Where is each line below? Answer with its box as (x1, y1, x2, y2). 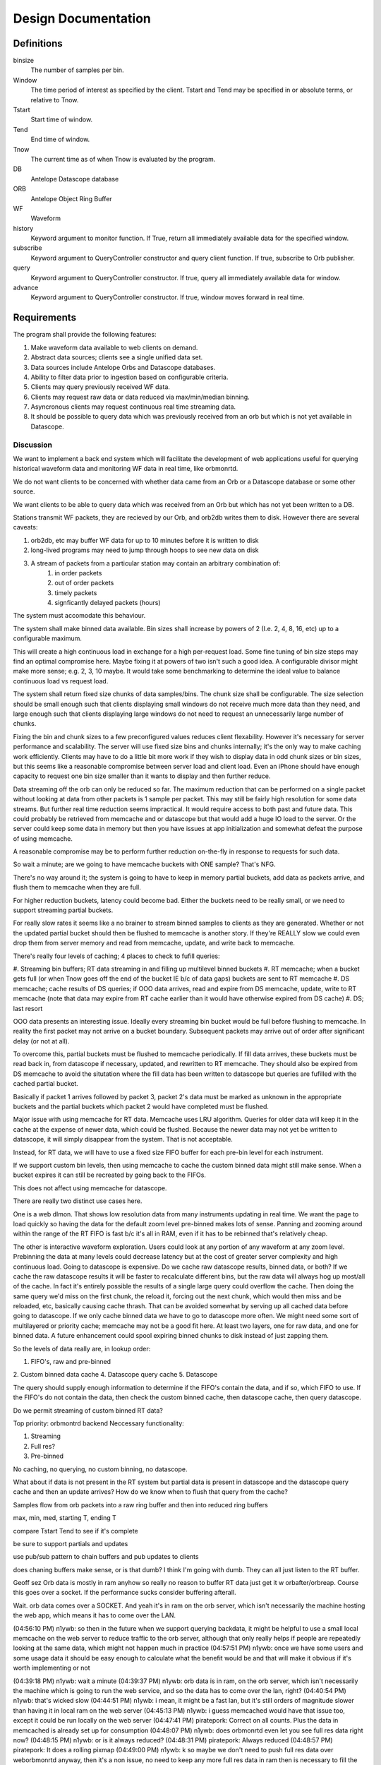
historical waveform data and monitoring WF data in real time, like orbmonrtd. (13, 465, 238, 473)
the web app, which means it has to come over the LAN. (13, 1611, 176, 1620)
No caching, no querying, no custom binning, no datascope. (13, 1465, 188, 1473)
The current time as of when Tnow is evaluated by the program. (30, 155, 216, 163)
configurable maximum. (13, 634, 83, 642)
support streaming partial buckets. (13, 906, 114, 914)
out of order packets (54, 579, 114, 587)
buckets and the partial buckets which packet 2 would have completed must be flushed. (13, 1102, 270, 1111)
